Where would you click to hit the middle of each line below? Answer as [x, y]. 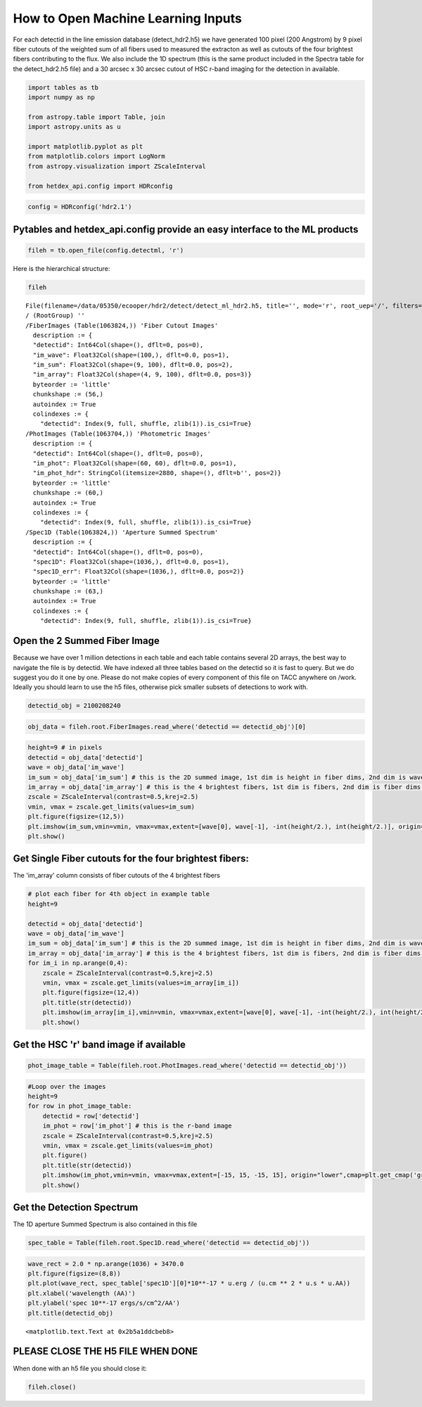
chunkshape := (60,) [68, 493]
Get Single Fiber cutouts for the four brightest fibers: [131, 859]
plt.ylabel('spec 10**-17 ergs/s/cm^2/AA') [104, 1303]
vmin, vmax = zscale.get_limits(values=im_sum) [111, 807]
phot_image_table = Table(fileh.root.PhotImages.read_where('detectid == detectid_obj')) [187, 1066]
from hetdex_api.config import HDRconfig [100, 186]
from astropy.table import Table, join [96, 117]
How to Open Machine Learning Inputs [127, 18]
